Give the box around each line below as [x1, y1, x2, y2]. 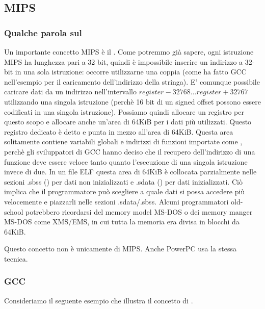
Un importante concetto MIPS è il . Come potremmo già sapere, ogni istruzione [4, 46, 254, 57]
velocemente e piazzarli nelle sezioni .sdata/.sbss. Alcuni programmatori [4, 196, 229, 207]
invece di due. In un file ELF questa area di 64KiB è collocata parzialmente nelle [4, 166, 257, 177]
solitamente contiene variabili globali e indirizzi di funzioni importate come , [4, 136, 243, 147]
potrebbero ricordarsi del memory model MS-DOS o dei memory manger [25, 206, 253, 217]
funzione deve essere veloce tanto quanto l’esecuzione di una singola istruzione [4, 156, 248, 167]
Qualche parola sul [4, 26, 82, 39]
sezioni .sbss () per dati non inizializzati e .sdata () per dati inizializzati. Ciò [4, 176, 243, 187]
